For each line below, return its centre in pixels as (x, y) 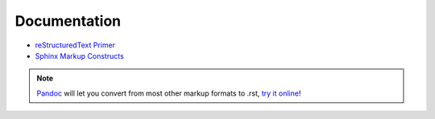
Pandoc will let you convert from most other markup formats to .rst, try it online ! (169, 93)
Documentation (68, 21)
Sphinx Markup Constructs (79, 55)
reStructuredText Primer (75, 45)
